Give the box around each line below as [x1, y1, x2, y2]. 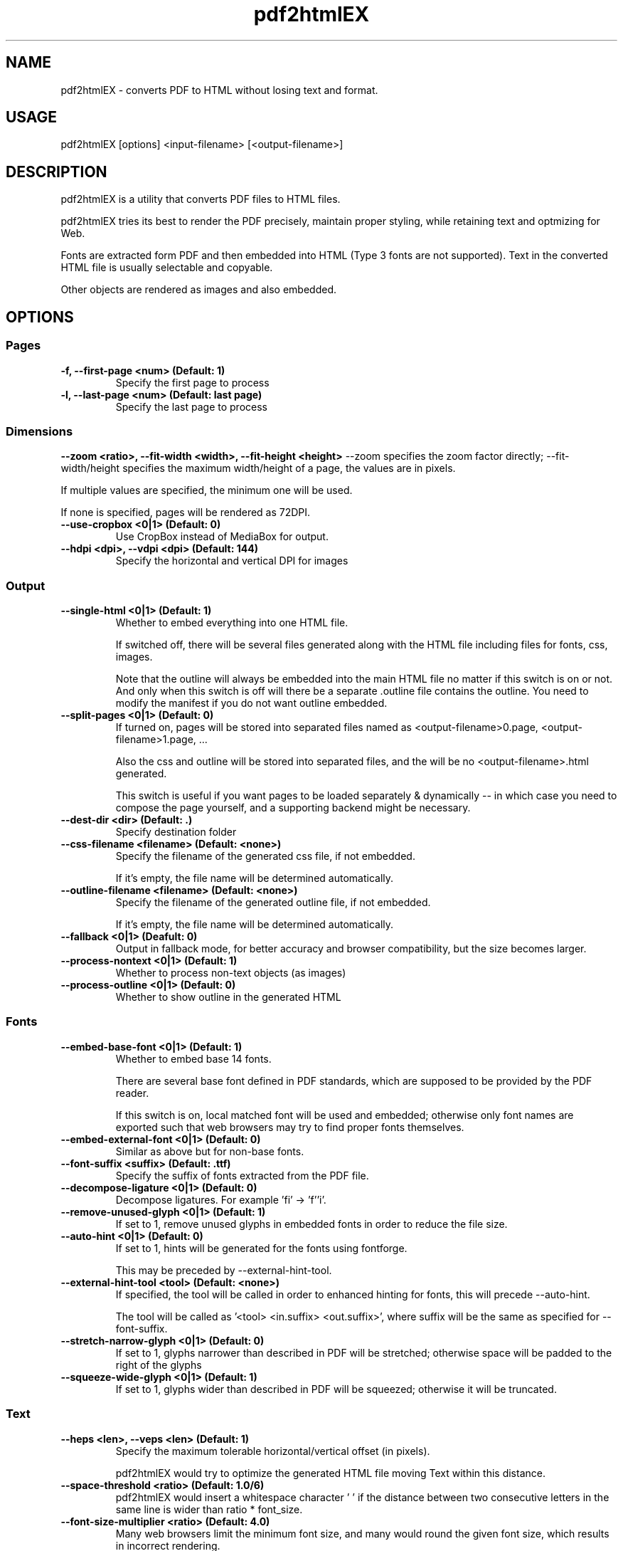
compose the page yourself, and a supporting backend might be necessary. [115, 801, 471, 814]
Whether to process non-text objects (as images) [115, 967, 346, 979]
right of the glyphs [115, 1358, 202, 1371]
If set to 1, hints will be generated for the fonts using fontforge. [115, 1241, 408, 1254]
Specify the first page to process [115, 376, 270, 389]
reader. [115, 1086, 149, 1099]
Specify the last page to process [115, 400, 267, 413]
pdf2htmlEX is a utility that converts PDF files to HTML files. [60, 193, 341, 206]
